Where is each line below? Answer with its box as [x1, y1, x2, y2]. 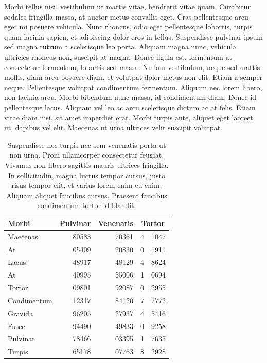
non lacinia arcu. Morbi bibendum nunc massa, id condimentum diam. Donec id [4, 92, 257, 102]
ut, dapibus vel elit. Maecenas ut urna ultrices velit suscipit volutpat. [4, 122, 222, 133]
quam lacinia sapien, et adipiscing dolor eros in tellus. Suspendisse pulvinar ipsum [4, 31, 263, 42]
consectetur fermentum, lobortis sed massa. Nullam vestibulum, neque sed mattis [4, 61, 260, 72]
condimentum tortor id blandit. [37, 200, 136, 211]
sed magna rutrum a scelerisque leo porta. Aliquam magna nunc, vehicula [4, 41, 237, 52]
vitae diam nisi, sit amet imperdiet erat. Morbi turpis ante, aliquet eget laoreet [4, 112, 253, 123]
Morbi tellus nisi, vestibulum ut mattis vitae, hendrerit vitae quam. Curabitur [4, 1, 251, 11]
